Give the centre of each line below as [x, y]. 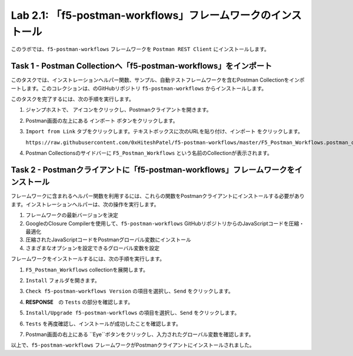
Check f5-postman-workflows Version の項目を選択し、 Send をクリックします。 [129, 291]
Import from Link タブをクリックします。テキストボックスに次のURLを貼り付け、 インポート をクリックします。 [164, 132]
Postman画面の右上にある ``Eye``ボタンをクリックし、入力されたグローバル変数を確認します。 [140, 334]
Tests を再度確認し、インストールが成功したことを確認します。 [104, 324]
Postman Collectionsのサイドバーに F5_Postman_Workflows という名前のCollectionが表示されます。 [149, 153]
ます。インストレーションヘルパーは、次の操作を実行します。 [85, 204]
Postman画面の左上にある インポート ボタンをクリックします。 [102, 120]
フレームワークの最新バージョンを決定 [72, 215]
